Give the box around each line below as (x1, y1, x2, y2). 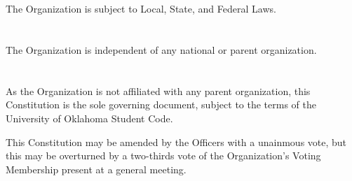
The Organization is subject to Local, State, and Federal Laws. (6, 1, 276, 16)
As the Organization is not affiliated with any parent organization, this (6, 83, 311, 98)
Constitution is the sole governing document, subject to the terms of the (6, 97, 317, 112)
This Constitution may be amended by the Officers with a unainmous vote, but (6, 134, 347, 149)
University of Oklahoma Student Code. (6, 110, 173, 125)
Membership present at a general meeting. (6, 161, 187, 176)
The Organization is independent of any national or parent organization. (6, 42, 317, 57)
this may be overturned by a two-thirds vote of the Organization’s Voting (6, 148, 321, 163)
